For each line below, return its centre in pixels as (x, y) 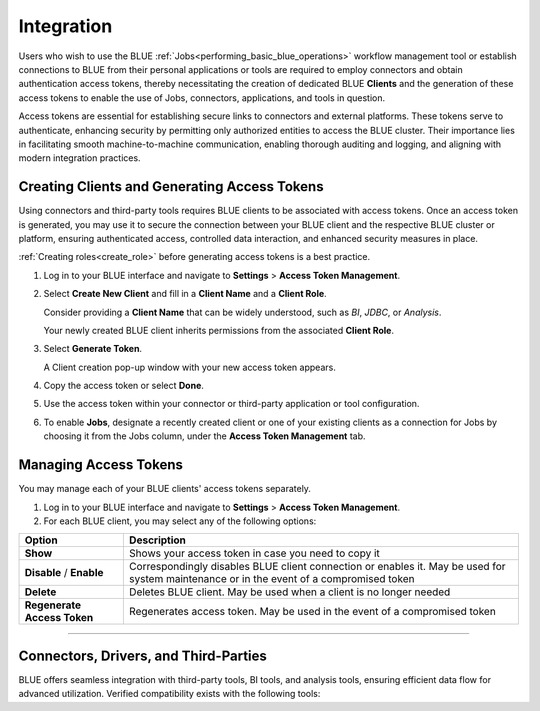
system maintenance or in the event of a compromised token (271, 579)
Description (157, 540)
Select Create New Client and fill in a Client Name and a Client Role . (185, 294)
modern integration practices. (79, 158)
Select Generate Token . (93, 349)
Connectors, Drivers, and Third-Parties (142, 655)
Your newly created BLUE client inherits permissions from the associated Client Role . (219, 330)
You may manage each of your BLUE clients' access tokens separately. (165, 489)
